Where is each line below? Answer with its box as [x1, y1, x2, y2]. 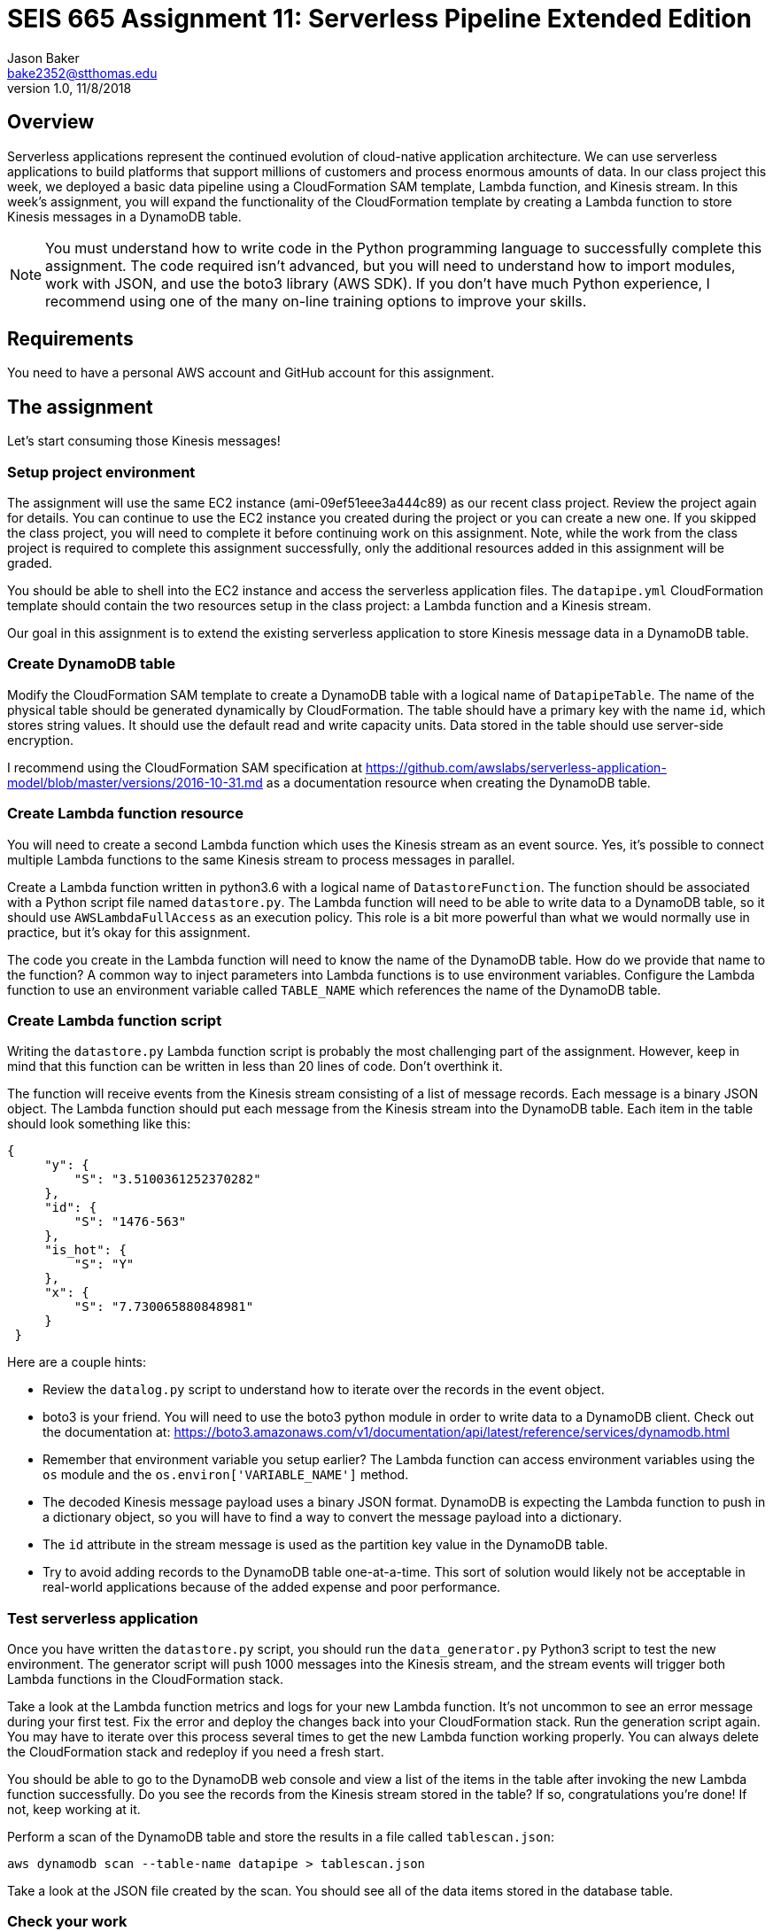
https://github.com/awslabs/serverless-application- [366, 759, 667, 775]
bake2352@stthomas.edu [7, 65, 158, 81]
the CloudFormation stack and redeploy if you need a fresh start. [7, 1744, 384, 1760]
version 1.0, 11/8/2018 [7, 80, 132, 96]
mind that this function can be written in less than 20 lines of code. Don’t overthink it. [7, 1059, 503, 1074]
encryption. [7, 732, 74, 748]
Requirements [7, 328, 134, 351]
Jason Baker [7, 50, 80, 66]
